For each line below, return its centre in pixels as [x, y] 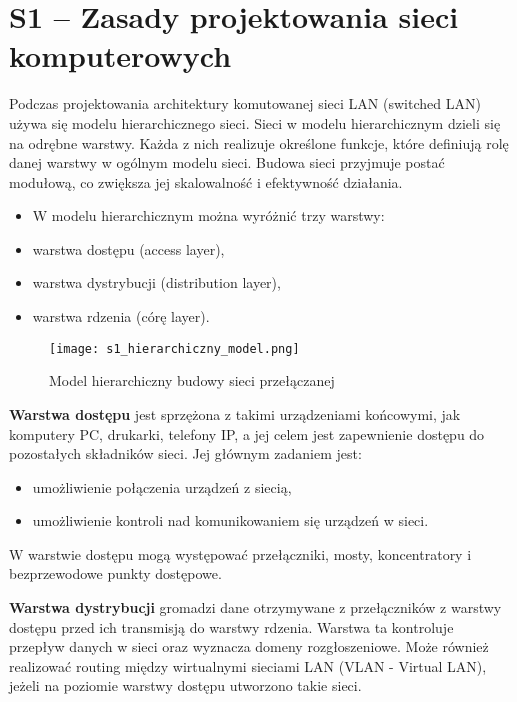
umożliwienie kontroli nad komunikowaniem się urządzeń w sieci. [230, 520]
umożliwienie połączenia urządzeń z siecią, [162, 486]
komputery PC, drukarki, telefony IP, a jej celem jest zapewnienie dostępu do [247, 433]
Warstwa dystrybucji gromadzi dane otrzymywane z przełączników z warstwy [255, 607]
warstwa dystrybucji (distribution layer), [156, 282]
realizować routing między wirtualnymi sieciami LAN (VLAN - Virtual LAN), [248, 665]
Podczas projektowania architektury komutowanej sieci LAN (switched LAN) [245, 103]
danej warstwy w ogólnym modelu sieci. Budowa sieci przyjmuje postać [227, 162]
